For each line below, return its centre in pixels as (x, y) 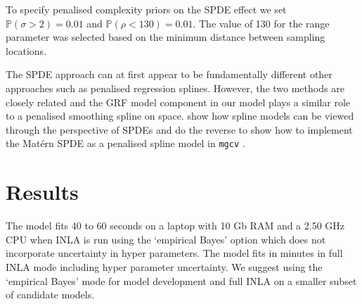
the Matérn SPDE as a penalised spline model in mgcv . (125, 143)
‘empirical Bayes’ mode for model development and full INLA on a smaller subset (181, 280)
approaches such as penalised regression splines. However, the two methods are (175, 88)
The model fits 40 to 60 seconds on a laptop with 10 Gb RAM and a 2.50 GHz (175, 226)
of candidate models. (50, 294)
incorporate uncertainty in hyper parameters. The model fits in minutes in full (174, 253)
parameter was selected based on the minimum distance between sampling (166, 37)
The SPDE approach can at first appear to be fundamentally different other (169, 74)
